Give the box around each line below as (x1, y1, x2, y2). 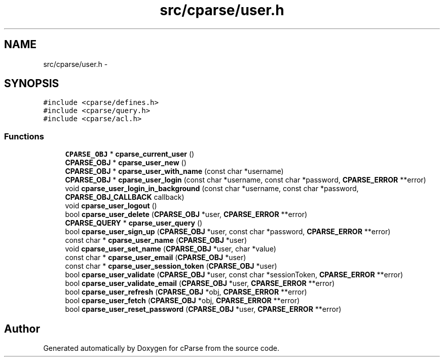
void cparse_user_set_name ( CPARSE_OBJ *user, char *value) (65, 244, 276, 254)
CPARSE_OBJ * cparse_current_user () (65, 150, 195, 159)
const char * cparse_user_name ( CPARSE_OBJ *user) (65, 236, 247, 245)
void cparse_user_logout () (65, 201, 157, 210)
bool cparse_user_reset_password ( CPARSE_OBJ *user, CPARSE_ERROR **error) (65, 305, 342, 314)
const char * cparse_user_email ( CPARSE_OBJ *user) (65, 253, 246, 262)
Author (4, 322, 40, 335)
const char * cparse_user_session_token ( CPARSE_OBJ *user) (65, 262, 277, 271)
